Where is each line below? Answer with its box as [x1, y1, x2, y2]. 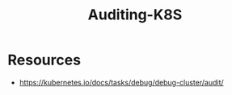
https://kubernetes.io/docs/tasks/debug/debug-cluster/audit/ [19, 77, 224, 87]
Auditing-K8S [87, 6, 183, 24]
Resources [7, 51, 82, 69]
